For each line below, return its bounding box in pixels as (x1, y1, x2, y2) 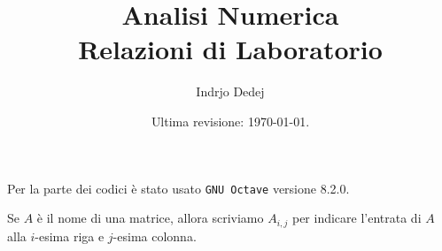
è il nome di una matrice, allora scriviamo (36, 209, 264, 227)
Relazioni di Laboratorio (78, 31, 383, 67)
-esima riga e (35, 226, 105, 245)
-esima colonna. (112, 226, 197, 245)
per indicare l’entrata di (291, 209, 422, 227)
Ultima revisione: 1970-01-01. (151, 111, 310, 130)
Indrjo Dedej (196, 82, 265, 101)
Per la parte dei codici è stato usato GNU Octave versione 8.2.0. (7, 179, 350, 197)
